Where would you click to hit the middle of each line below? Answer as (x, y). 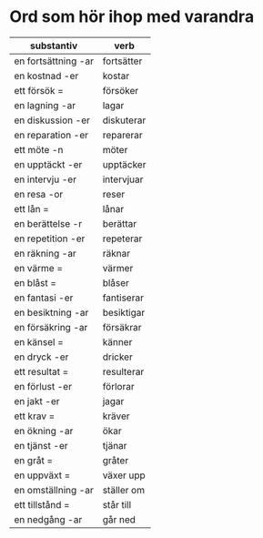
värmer (118, 268)
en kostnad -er (46, 76)
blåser (116, 282)
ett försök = (39, 90)
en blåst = (35, 282)
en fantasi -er (44, 298)
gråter (116, 460)
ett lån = (32, 208)
